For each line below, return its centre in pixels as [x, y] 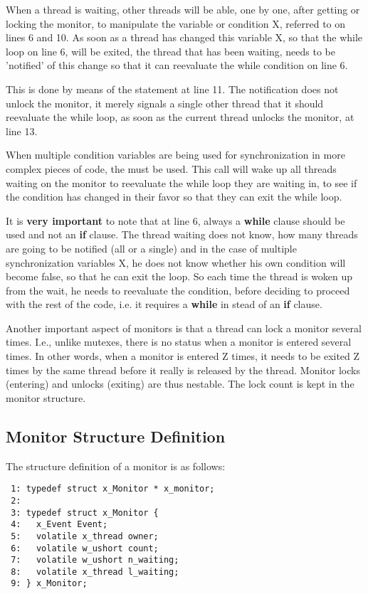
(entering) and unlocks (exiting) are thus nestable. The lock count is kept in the [180, 384]
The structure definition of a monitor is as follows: [116, 466]
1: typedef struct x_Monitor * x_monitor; [113, 489]
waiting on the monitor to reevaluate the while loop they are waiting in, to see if [182, 182]
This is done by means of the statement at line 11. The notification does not [172, 89]
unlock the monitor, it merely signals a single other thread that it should [165, 103]
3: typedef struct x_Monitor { [85, 513]
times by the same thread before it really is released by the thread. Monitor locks [183, 370]
